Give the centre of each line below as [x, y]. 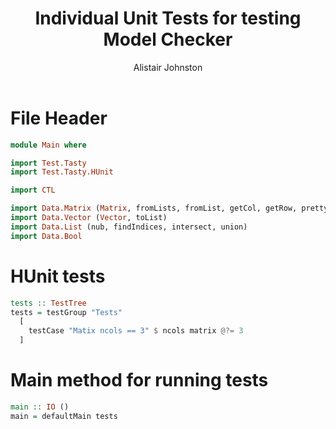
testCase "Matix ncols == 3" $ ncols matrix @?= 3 [136, 331]
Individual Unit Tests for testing [168, 18]
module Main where [48, 145]
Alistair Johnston [168, 67]
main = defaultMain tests [64, 416]
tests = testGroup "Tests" [66, 312]
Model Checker [168, 39]
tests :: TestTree [48, 303]
